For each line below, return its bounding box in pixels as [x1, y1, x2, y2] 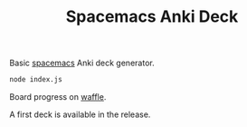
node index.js [9, 75, 63, 84]
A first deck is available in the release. [9, 109, 151, 120]
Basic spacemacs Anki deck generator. [9, 57, 156, 69]
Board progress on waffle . [9, 92, 107, 103]
